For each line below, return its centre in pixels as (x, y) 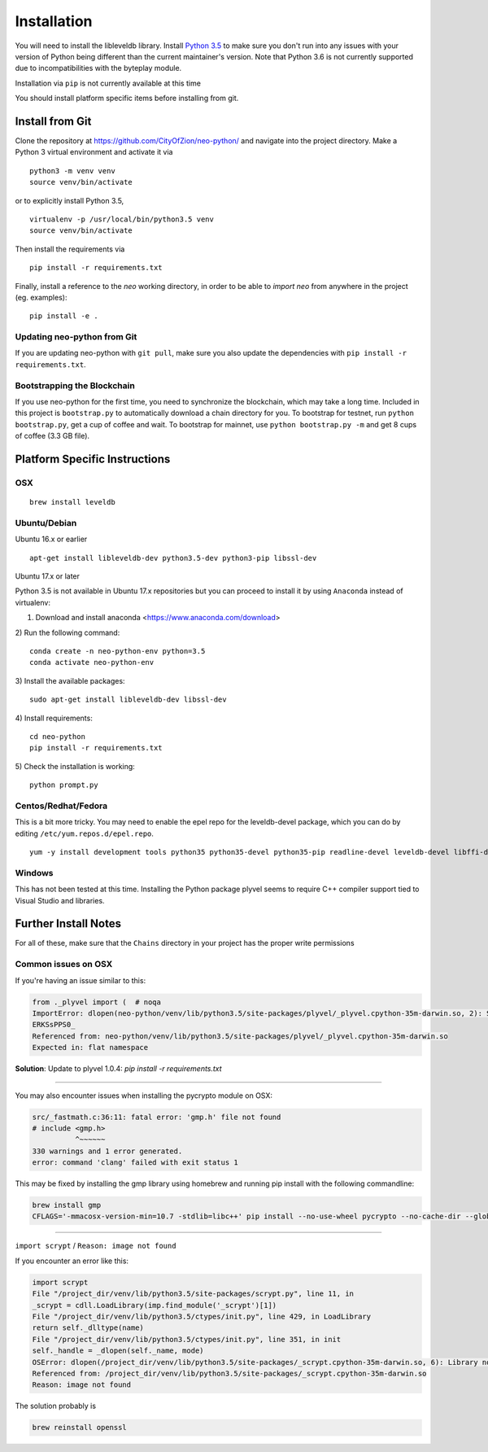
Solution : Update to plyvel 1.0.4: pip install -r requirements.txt (119, 1069)
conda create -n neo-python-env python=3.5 (118, 651)
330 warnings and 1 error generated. (107, 1151)
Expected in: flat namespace (90, 1047)
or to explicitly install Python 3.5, (70, 200)
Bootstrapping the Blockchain (75, 385)
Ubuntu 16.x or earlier (51, 539)
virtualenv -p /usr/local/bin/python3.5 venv (122, 219)
